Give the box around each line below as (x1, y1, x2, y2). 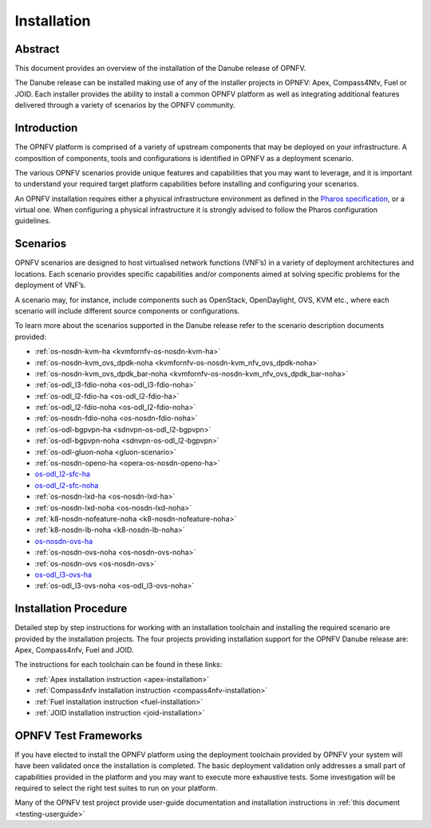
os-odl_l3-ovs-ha (34, 570, 92, 579)
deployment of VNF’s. (14, 280, 86, 290)
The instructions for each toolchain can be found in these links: (14, 660, 223, 669)
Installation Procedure (14, 602, 128, 616)
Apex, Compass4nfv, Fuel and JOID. (14, 645, 134, 655)
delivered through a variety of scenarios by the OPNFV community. (14, 101, 235, 110)
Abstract (14, 42, 60, 56)
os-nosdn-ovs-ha (34, 536, 93, 546)
